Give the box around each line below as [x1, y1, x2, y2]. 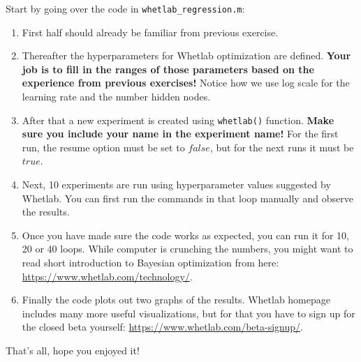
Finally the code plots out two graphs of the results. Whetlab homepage [22, 292, 330, 307]
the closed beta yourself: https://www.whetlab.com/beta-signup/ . [22, 319, 303, 334]
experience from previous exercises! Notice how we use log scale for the [22, 75, 350, 90]
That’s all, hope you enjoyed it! [6, 343, 140, 357]
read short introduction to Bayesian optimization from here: [22, 255, 279, 270]
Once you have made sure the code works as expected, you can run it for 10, [22, 227, 349, 242]
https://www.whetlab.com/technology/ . [22, 269, 193, 283]
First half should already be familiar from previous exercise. [22, 24, 279, 39]
